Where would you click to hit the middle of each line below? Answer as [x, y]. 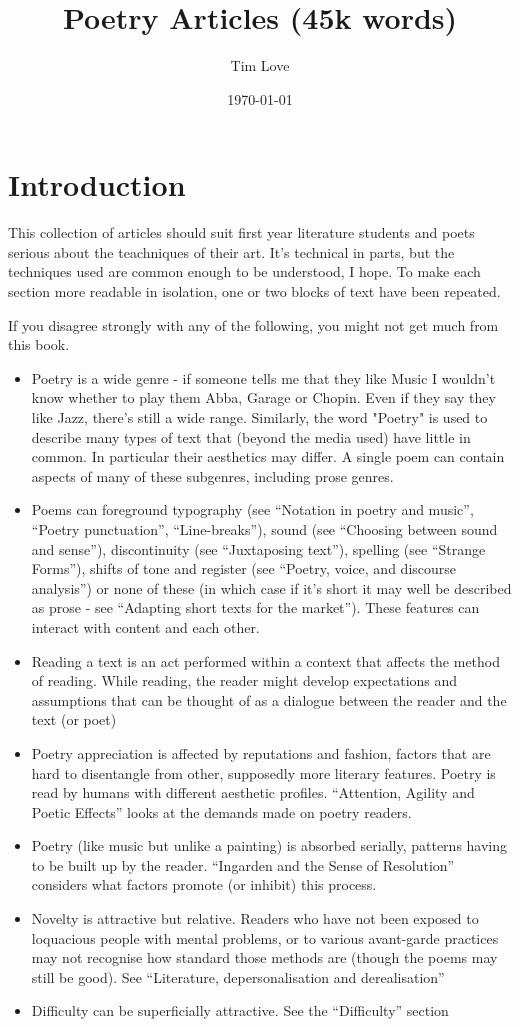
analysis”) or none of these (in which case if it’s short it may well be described [271, 587]
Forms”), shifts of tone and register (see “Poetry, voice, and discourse [244, 568]
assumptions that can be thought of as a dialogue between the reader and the [269, 699]
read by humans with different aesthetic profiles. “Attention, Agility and [253, 792]
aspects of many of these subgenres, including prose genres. [212, 475]
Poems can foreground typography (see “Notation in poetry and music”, [252, 509]
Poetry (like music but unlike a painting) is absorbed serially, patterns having [269, 845]
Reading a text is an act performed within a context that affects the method [266, 660]
